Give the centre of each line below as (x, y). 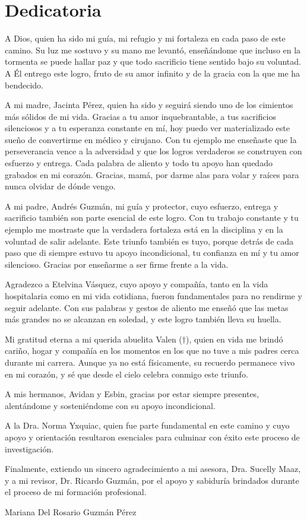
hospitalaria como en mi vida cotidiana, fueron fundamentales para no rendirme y (153, 296)
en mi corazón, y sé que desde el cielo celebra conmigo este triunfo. (126, 374)
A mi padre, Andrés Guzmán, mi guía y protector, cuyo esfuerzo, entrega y (142, 206)
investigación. (29, 448)
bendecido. (24, 85)
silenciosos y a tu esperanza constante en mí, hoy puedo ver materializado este (148, 128)
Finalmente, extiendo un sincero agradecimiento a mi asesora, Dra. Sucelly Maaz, (153, 469)
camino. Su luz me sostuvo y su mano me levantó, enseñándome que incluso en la (153, 50)
